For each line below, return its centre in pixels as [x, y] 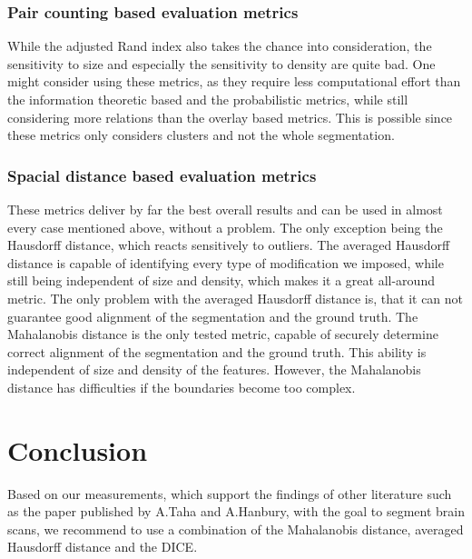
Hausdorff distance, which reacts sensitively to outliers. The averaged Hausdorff [229, 245]
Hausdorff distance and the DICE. [103, 547]
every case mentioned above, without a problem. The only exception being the [225, 227]
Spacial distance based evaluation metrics [162, 175]
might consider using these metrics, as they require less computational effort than [234, 81]
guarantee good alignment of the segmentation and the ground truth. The [213, 316]
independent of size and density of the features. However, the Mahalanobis [214, 369]
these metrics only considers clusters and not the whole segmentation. [201, 135]
